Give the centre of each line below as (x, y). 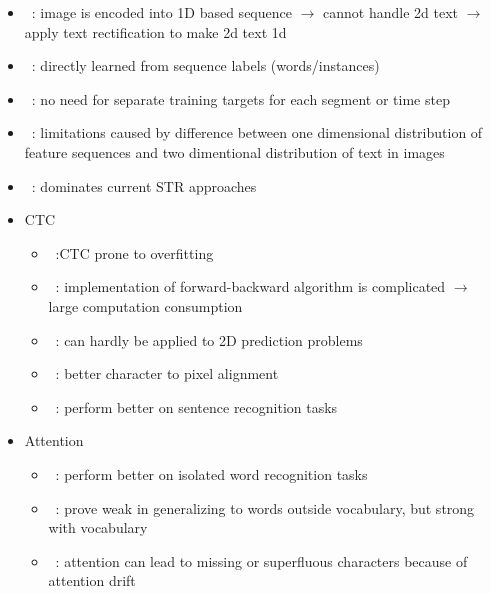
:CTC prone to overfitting (134, 252)
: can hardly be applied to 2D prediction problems (209, 339)
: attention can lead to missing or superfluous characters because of (261, 560)
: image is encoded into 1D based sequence (161, 12)
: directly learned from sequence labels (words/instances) (205, 65)
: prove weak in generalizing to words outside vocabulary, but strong (265, 507)
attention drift (92, 580)
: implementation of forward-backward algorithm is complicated (250, 286)
